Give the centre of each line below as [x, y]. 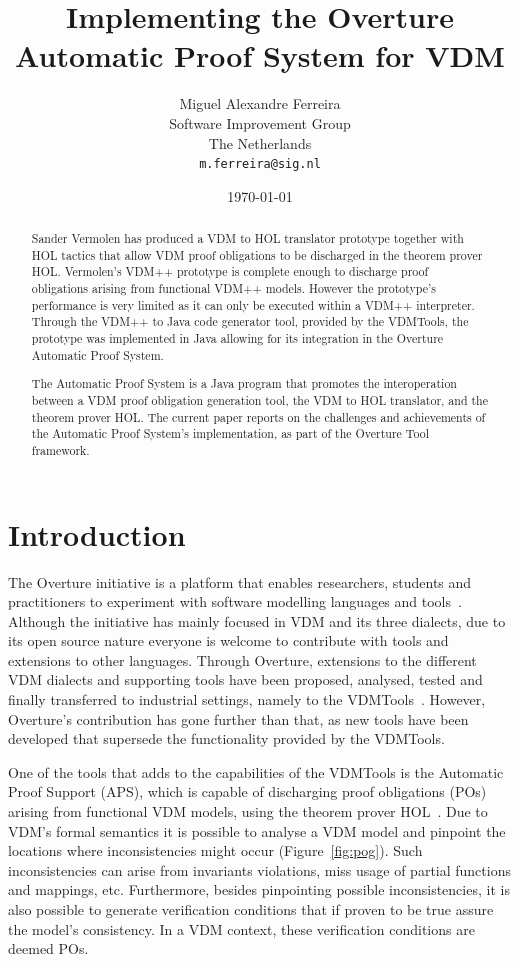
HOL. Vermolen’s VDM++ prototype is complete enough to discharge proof [230, 271]
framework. [60, 449]
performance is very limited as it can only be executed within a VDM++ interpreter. [253, 304]
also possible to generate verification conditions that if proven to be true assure [251, 909]
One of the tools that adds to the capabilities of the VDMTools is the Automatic [256, 771]
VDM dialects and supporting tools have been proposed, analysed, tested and [245, 679]
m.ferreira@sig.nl [260, 164]
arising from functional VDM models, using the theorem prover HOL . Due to [248, 811]
